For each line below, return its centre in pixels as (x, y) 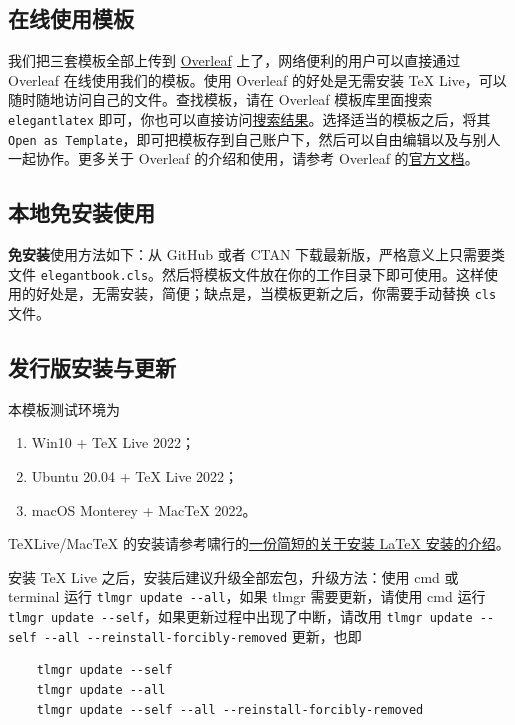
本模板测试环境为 (64, 408)
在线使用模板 (71, 18)
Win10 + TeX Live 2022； (113, 442)
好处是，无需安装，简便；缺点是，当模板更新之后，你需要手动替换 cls (266, 293)
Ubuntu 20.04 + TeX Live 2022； (135, 475)
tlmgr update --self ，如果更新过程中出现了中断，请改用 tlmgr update (240, 616)
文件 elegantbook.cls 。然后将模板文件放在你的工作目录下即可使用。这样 (246, 273)
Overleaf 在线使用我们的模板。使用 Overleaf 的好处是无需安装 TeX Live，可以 (257, 79)
